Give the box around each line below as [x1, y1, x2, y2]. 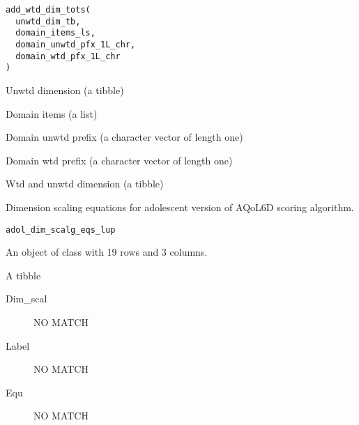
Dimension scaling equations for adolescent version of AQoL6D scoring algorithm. [6, 199, 354, 214]
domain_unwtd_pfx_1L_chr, [15, 39, 136, 49]
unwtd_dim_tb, [15, 16, 81, 26]
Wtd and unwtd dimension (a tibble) [6, 176, 164, 191]
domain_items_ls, [15, 28, 96, 38]
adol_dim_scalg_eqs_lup [6, 224, 116, 235]
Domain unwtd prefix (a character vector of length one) [6, 130, 243, 144]
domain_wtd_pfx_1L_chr [15, 51, 121, 61]
